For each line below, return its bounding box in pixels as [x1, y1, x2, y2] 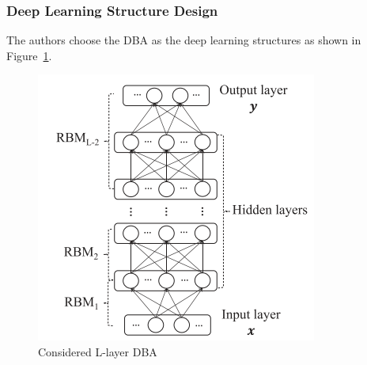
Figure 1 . [6, 47, 52, 63]
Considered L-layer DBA [38, 344, 157, 359]
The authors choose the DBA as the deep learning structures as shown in [6, 32, 361, 48]
